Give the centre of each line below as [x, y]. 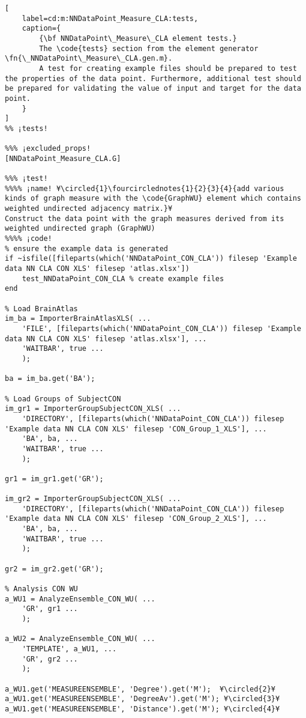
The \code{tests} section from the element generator [149, 48]
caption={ [41, 29]
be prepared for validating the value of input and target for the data [153, 89]
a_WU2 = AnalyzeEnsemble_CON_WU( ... [80, 639]
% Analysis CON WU [41, 589]
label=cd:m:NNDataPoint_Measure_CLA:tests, [110, 18]
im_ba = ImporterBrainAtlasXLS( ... [78, 319]
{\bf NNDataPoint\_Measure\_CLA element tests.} [138, 38]
